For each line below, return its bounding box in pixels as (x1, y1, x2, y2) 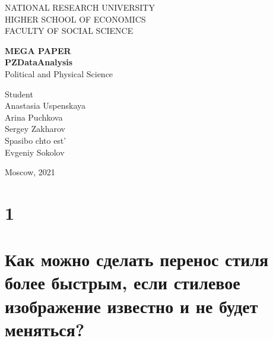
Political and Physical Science (5, 67, 113, 80)
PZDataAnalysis (5, 56, 73, 68)
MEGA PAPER (5, 44, 71, 56)
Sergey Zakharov (5, 122, 65, 135)
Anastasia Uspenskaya (5, 99, 86, 112)
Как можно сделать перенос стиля (5, 247, 269, 271)
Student (5, 87, 33, 100)
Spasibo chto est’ (5, 134, 66, 146)
